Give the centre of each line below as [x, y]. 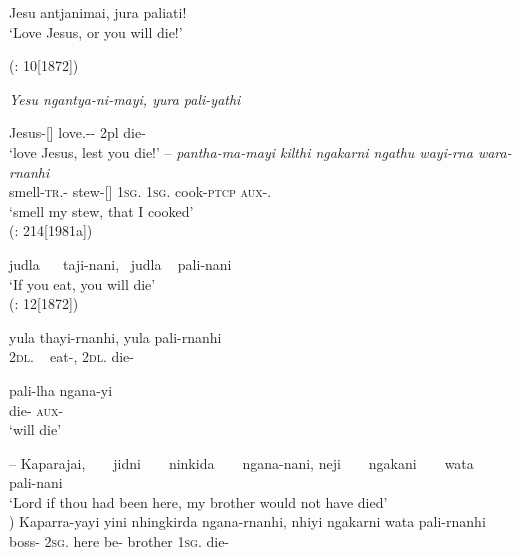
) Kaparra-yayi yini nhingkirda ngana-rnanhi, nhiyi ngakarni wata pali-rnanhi [247, 521]
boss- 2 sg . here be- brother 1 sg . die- [119, 541]
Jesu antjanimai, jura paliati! [98, 12]
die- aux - [36, 409]
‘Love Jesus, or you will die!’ [96, 31]
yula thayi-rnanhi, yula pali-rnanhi [115, 336]
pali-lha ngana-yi [61, 389]
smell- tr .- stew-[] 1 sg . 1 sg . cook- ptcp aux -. [140, 191]
